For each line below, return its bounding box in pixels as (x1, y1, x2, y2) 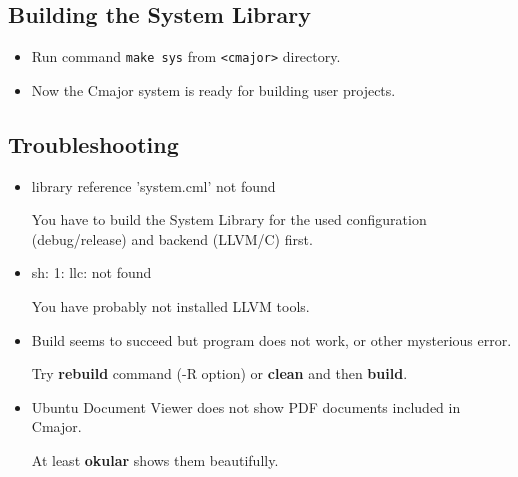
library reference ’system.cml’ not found (31, 175, 276, 196)
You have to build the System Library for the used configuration (31, 209, 427, 230)
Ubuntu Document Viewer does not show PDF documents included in (31, 396, 461, 417)
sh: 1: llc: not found (31, 262, 152, 283)
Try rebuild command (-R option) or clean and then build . (31, 363, 408, 384)
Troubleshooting (8, 128, 179, 159)
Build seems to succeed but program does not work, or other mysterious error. (31, 329, 512, 350)
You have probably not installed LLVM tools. (31, 296, 310, 317)
